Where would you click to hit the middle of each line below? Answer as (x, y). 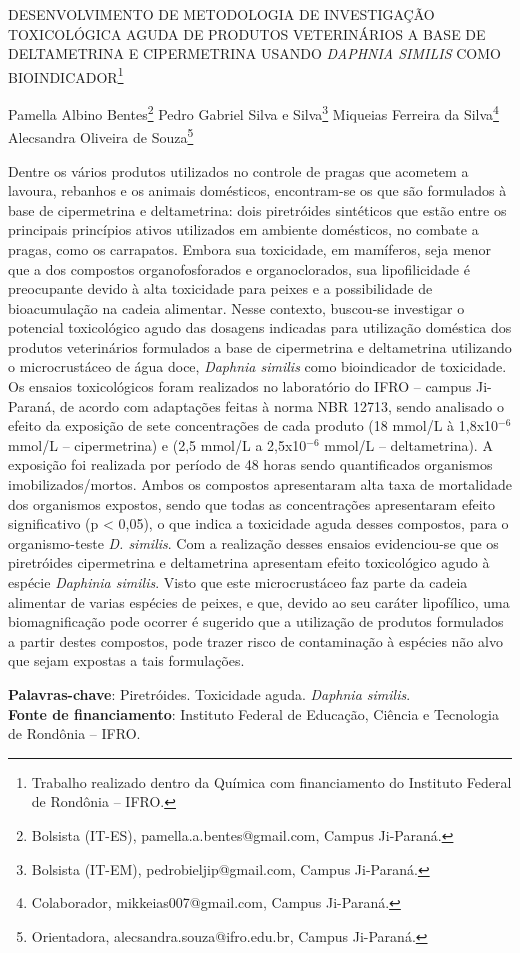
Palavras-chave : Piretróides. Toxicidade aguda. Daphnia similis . (209, 693)
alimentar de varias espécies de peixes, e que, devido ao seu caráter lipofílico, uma (259, 601)
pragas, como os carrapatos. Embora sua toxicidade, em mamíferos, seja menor (250, 248)
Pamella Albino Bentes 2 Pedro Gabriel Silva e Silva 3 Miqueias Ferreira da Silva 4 (253, 112)
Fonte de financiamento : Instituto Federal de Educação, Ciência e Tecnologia (253, 713)
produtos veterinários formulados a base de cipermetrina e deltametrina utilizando (260, 346)
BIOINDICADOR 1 (66, 75)
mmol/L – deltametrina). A (408, 444)
